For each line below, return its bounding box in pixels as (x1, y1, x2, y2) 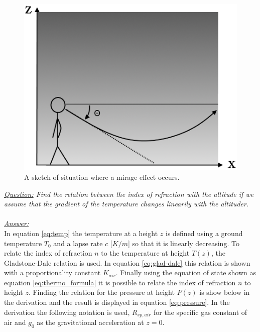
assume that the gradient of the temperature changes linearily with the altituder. (4, 198, 249, 209)
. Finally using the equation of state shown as (115, 267, 256, 278)
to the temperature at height (101, 248, 190, 258)
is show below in (199, 287, 250, 297)
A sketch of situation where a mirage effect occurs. (24, 171, 180, 182)
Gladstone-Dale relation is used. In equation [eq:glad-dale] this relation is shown (4, 257, 250, 268)
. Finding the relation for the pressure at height (28, 287, 175, 297)
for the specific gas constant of (153, 306, 247, 317)
